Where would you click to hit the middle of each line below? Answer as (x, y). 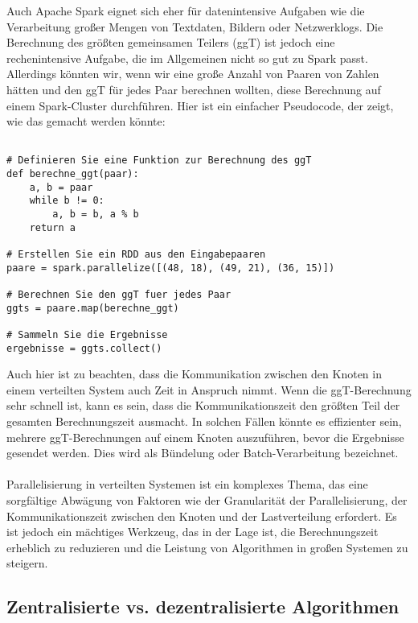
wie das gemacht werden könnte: (86, 121)
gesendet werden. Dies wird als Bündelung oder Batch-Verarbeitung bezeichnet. (203, 453)
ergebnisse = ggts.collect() (84, 348)
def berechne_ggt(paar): (73, 174)
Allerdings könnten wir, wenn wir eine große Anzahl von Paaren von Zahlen (193, 74)
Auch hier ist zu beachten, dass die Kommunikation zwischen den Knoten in (194, 374)
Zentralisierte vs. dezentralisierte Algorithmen (203, 606)
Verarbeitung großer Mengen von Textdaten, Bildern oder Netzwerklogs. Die (195, 26)
